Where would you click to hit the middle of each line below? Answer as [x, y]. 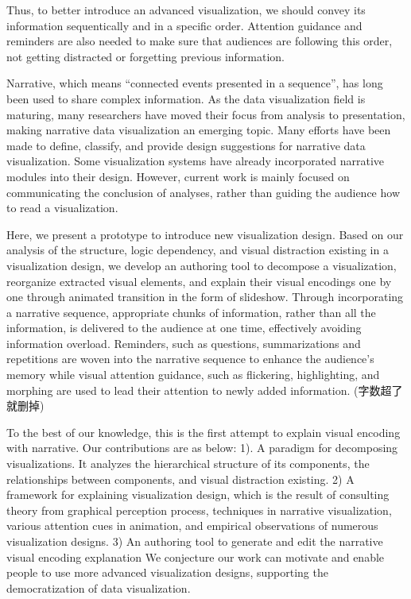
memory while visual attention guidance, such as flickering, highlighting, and [193, 375]
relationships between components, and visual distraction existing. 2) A [180, 479]
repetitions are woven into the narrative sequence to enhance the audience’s [190, 359]
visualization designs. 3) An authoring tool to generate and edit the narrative [195, 541]
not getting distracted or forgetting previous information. [146, 56]
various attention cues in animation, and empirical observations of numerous [192, 526]
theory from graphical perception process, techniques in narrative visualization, [199, 510]
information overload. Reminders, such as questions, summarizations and [184, 343]
